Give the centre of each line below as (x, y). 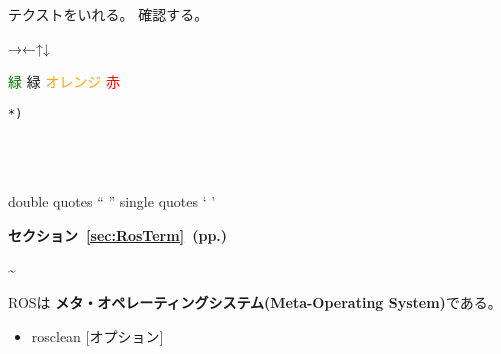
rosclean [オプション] (97, 335)
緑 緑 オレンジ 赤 (64, 81)
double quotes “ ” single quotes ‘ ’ (112, 201)
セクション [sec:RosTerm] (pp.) (118, 235)
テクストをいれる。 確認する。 (108, 14)
